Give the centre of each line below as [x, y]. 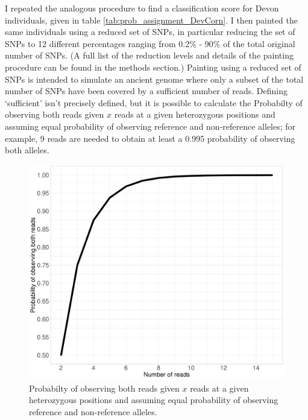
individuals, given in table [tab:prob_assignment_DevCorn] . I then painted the [151, 20]
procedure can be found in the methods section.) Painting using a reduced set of [153, 67]
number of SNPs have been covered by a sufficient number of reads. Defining [146, 91]
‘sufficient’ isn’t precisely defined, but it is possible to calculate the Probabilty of [154, 102]
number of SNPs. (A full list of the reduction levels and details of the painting [149, 55]
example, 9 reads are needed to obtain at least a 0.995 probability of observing [150, 138]
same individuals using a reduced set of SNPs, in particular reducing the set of [150, 32]
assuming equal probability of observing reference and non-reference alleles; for [150, 126]
